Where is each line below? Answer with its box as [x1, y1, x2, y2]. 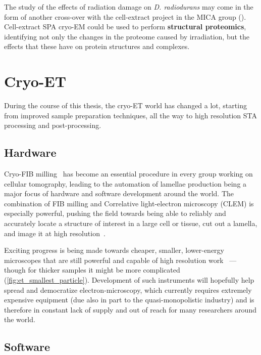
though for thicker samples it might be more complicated [4, 264, 180, 275]
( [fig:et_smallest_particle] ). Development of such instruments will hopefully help [4, 275, 254, 285]
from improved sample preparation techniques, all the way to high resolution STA [4, 110, 257, 120]
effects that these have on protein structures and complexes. [4, 41, 190, 52]
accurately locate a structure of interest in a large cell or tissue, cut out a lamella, [4, 218, 257, 229]
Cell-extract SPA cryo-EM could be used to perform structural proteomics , [4, 21, 246, 32]
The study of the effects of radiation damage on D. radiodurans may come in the [4, 2, 253, 12]
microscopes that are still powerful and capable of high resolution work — [4, 254, 237, 265]
